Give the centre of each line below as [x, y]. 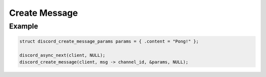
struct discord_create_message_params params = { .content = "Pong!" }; [109, 41]
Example [24, 26]
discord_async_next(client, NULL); [62, 55]
